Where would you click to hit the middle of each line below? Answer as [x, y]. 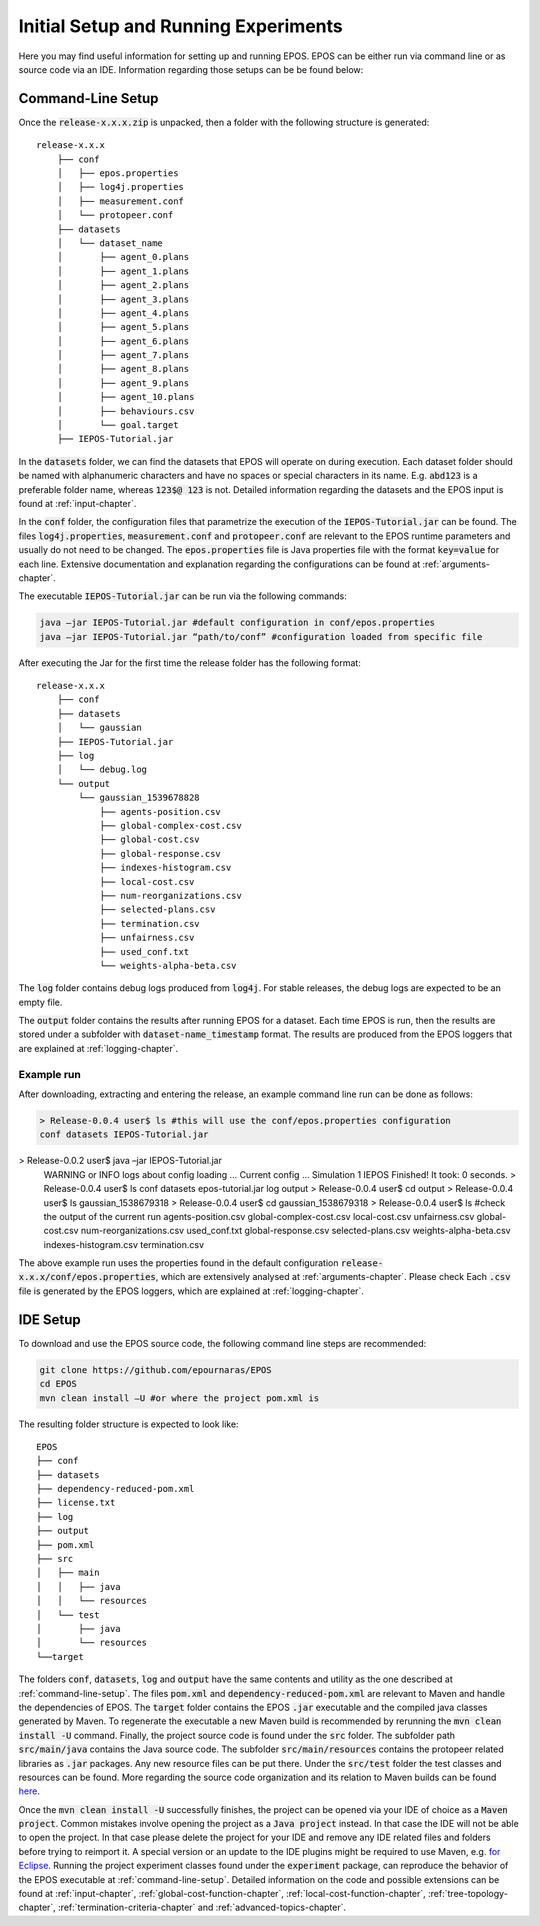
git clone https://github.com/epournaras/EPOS [155, 1369]
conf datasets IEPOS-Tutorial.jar [124, 1134]
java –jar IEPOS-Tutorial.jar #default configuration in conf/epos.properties [237, 623]
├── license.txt [76, 1503]
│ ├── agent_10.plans [125, 397]
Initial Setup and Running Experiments [181, 26]
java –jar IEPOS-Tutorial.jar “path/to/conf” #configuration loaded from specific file [261, 636]
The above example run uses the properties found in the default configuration [178, 1263]
